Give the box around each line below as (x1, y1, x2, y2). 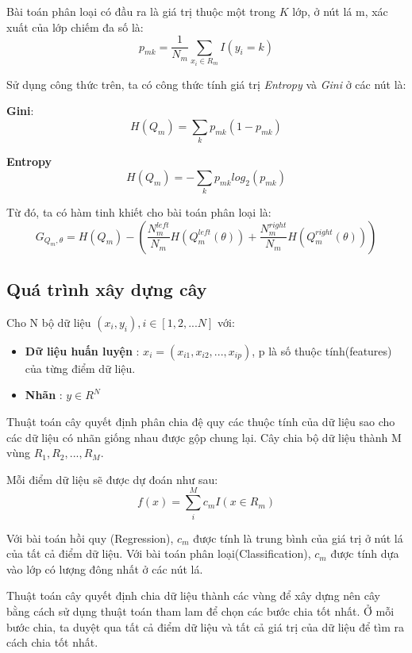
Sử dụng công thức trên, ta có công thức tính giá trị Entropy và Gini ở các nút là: (6, 75, 406, 92)
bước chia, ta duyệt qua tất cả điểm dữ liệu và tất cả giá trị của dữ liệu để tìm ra (6, 618, 404, 635)
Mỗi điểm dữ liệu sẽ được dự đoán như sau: (6, 471, 218, 487)
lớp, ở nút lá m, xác (292, 3, 388, 19)
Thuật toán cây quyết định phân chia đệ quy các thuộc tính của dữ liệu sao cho (6, 413, 395, 430)
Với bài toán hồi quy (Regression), (6, 529, 174, 546)
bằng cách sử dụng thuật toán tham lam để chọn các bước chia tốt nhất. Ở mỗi (6, 602, 395, 619)
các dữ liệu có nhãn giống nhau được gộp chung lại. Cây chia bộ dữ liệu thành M (6, 428, 402, 445)
